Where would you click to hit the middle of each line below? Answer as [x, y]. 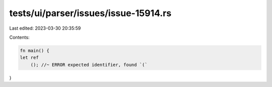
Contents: [19, 37]
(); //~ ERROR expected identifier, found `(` [89, 65]
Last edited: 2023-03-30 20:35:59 [45, 28]
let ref [29, 58]
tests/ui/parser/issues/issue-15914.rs [90, 13]
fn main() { [35, 51]
